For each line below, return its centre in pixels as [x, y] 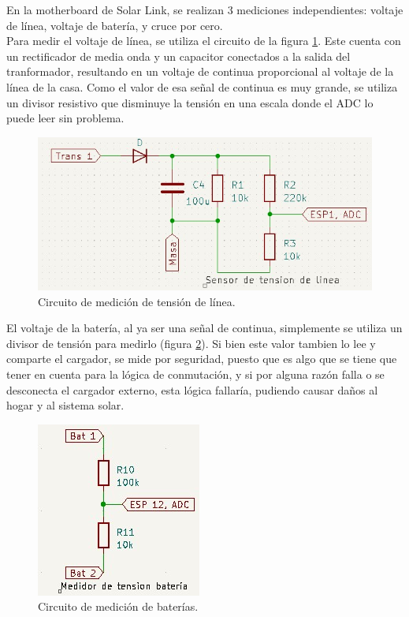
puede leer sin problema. [65, 118]
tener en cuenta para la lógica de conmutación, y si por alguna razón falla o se [195, 374]
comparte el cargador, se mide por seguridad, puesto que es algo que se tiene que [202, 359]
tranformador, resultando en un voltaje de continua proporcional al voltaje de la [200, 71]
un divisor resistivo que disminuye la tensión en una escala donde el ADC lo [190, 102]
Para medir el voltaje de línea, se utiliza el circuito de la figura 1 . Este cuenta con [204, 41]
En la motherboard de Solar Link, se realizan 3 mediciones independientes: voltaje [205, 9]
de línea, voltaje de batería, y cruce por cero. [115, 25]
